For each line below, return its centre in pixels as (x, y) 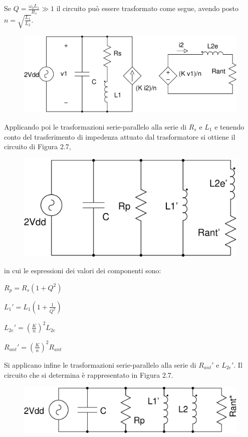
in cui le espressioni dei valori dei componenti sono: (83, 270)
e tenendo (229, 126)
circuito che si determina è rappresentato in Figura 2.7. (89, 374)
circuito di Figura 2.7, (38, 146)
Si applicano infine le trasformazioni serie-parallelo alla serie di (100, 364)
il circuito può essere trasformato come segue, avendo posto (148, 8)
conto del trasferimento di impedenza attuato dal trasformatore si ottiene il (120, 136)
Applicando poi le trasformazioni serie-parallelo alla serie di (95, 126)
